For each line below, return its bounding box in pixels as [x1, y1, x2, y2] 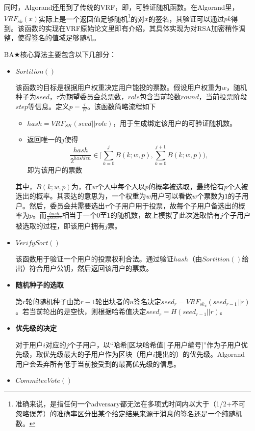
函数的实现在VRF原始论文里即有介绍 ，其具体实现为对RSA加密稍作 [24, 23, 239, 33]
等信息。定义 [28, 101, 70, 111]
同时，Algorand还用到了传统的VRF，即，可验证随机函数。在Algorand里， [4, 2, 239, 12]
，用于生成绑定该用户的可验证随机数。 [113, 117, 237, 128]
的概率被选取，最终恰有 [148, 181, 224, 191]
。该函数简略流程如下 [87, 101, 156, 111]
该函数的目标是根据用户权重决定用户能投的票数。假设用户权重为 [15, 82, 222, 92]
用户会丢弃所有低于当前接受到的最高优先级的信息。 [15, 358, 180, 369]
